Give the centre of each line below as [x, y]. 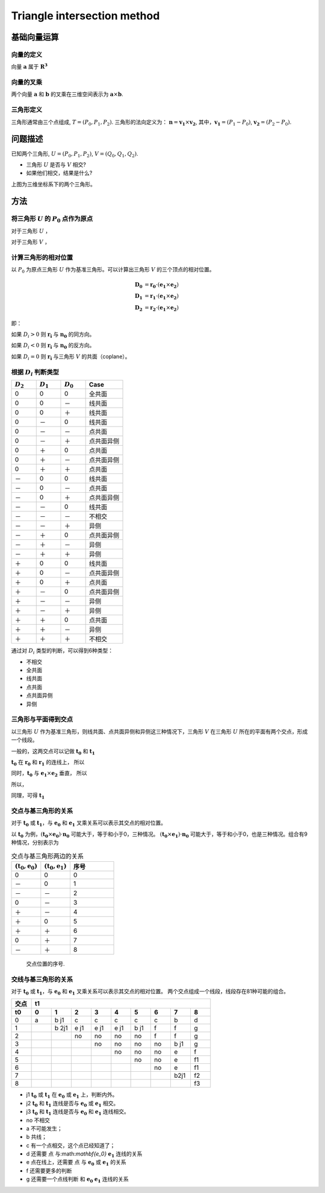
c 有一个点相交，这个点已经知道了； [71, 1145]
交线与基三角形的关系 [42, 979]
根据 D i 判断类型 [35, 372]
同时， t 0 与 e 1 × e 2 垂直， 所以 [49, 774]
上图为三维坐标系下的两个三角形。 [53, 184]
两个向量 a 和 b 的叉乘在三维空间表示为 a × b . [67, 94]
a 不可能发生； [44, 1128]
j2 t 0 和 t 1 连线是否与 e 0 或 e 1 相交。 [73, 1104]
